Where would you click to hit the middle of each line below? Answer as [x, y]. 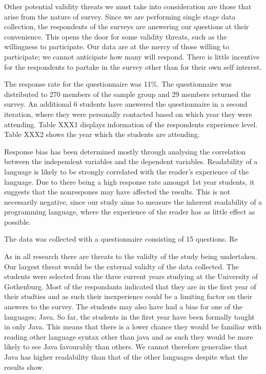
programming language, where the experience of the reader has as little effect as [130, 212]
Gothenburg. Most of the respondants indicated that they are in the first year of [130, 286]
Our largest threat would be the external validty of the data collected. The [121, 266]
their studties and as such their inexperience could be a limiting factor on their [128, 296]
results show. [24, 367]
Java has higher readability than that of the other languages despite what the [126, 357]
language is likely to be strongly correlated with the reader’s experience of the [127, 171]
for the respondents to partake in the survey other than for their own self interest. [133, 66]
